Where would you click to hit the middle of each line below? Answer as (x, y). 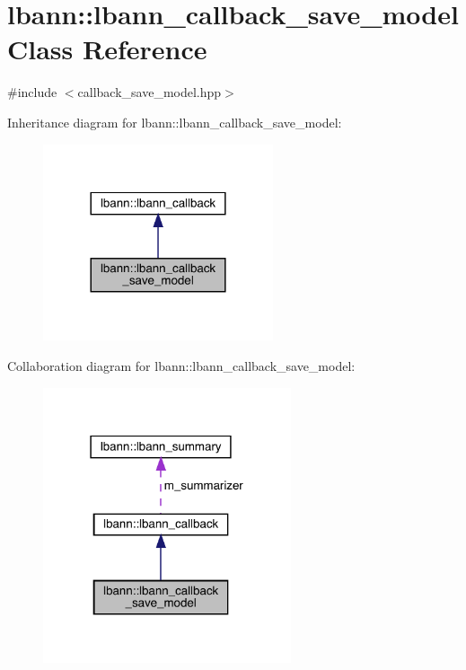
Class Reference (107, 49)
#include (32, 92)
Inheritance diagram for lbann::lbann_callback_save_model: (175, 122)
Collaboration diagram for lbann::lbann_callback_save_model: (181, 365)
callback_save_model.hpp (149, 92)
